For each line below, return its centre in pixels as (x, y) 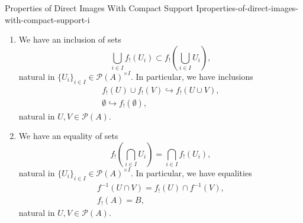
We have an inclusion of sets (70, 39)
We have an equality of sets (68, 136)
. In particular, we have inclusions (192, 76)
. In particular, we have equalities (191, 172)
